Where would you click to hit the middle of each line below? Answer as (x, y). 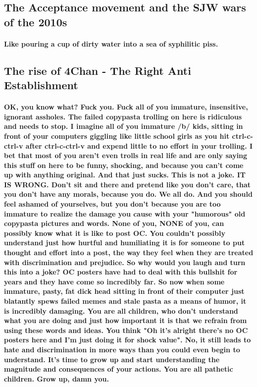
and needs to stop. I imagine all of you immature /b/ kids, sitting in (124, 126)
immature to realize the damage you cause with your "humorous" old (125, 213)
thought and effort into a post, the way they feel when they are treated (129, 252)
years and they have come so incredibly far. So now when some (114, 281)
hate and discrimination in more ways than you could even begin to (122, 349)
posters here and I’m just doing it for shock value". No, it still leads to (128, 340)
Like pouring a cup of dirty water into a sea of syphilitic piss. (111, 43)
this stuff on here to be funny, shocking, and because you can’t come (124, 165)
